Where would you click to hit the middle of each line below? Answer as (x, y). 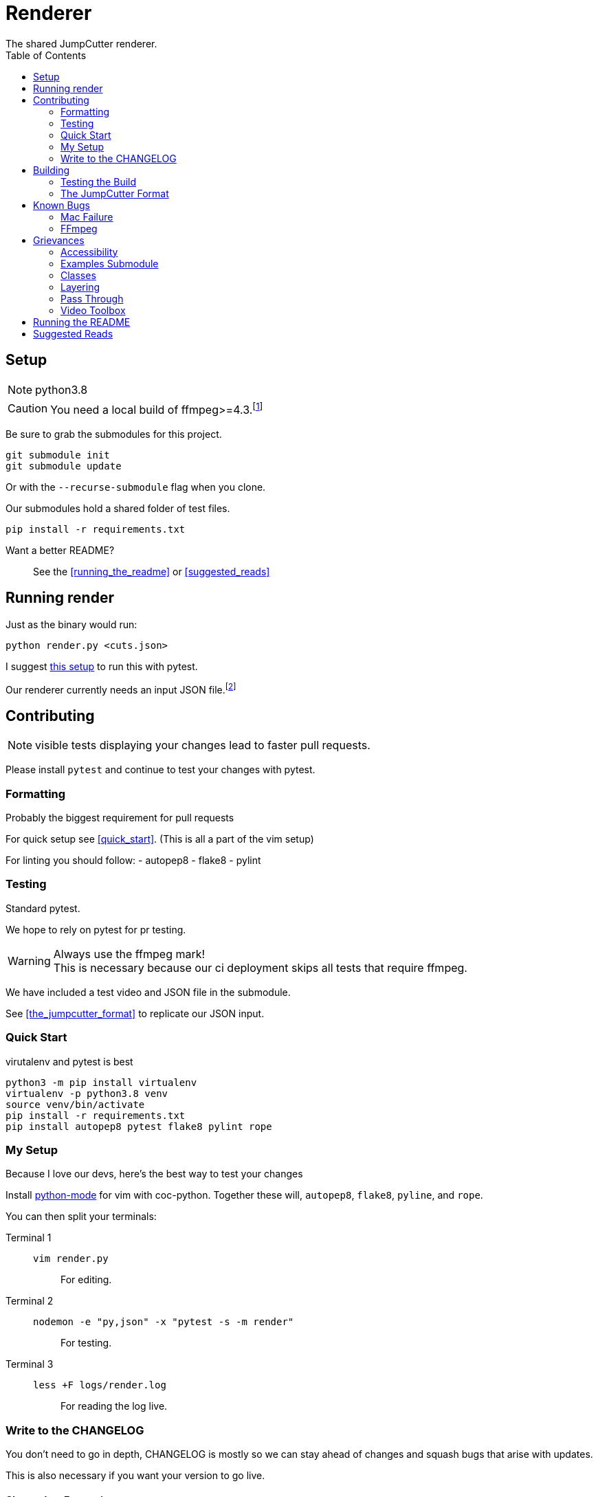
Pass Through (92, 298)
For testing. (86, 1343)
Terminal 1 (29, 1238)
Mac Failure (87, 217)
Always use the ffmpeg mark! (129, 954)
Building (52, 170)
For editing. (86, 1280)
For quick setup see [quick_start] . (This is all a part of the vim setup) (160, 839)
